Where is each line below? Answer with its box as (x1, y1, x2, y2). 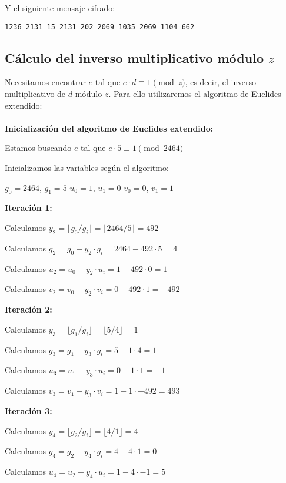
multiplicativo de (5, 88, 66, 100)
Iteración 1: (5, 202, 52, 214)
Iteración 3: (5, 404, 52, 417)
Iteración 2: (5, 303, 52, 316)
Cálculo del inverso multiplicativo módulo (5, 48, 264, 66)
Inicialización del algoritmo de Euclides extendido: (5, 122, 214, 134)
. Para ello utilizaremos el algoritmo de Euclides (108, 88, 281, 100)
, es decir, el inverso (185, 76, 257, 88)
